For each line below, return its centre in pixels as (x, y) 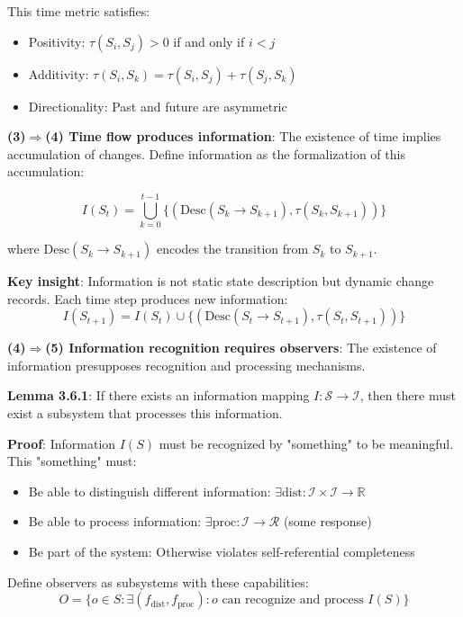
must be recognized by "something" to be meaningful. (306, 443)
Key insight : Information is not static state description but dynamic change (221, 281)
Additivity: (59, 73)
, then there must (408, 395)
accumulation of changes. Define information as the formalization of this (206, 153)
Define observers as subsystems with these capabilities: (158, 581)
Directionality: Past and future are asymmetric (158, 106)
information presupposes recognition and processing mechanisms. (186, 365)
